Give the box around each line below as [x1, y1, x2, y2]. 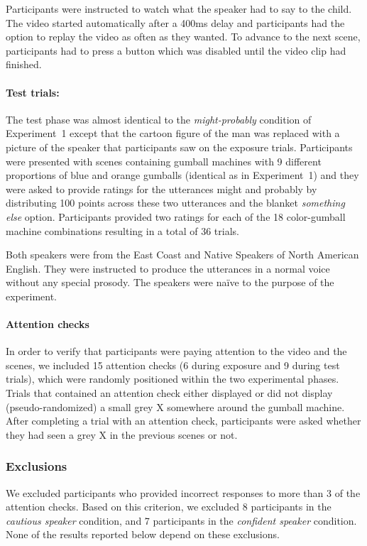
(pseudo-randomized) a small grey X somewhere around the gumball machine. [6, 399, 345, 414]
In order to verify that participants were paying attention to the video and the [6, 344, 347, 359]
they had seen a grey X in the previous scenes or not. [6, 427, 238, 442]
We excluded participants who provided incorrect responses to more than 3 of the [6, 485, 361, 500]
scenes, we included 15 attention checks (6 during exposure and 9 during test [6, 357, 340, 372]
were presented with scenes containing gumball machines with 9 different [6, 153, 322, 168]
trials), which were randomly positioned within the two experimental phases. [6, 371, 339, 386]
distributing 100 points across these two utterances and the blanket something [6, 195, 345, 210]
